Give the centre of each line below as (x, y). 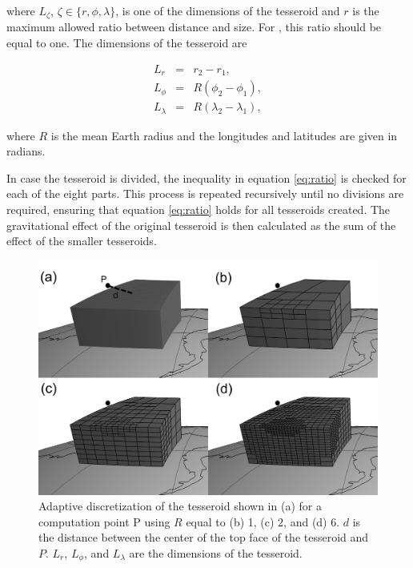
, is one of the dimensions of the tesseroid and (228, 10)
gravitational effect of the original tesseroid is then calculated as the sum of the (201, 225)
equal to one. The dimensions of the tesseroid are (127, 43)
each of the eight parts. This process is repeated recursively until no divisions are (205, 193)
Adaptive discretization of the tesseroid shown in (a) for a (180, 506)
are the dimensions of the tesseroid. (216, 552)
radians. (26, 151)
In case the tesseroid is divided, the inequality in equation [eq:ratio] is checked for (206, 177)
